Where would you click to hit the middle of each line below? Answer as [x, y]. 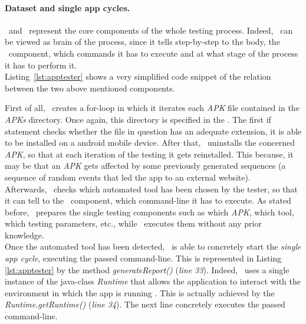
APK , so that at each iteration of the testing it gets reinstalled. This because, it [149, 154]
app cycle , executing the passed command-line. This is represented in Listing [143, 258]
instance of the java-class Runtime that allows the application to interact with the [153, 281]
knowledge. [24, 235]
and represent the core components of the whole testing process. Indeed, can [151, 30]
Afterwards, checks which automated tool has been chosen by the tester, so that [151, 189]
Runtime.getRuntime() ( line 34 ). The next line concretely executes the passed [145, 304]
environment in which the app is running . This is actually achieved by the [140, 292]
